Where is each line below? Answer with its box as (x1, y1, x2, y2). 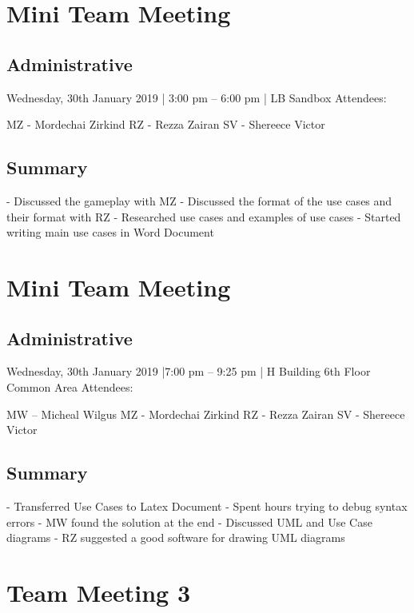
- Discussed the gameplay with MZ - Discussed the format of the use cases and (6, 192, 392, 209)
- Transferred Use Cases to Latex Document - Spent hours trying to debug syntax (6, 497, 408, 514)
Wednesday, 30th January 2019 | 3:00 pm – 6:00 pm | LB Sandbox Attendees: (6, 89, 387, 105)
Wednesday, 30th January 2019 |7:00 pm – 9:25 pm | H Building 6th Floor (6, 363, 371, 380)
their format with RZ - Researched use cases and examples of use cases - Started (6, 208, 401, 225)
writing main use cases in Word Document (6, 224, 214, 241)
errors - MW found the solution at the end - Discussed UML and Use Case (6, 513, 372, 530)
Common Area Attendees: (6, 378, 133, 395)
